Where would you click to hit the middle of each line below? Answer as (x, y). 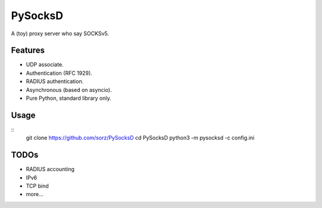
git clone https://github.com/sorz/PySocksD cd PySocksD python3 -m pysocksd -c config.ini (140, 138)
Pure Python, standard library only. (69, 98)
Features (28, 51)
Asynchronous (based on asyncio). (69, 90)
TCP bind (37, 186)
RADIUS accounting (50, 169)
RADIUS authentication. (55, 81)
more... (35, 194)
